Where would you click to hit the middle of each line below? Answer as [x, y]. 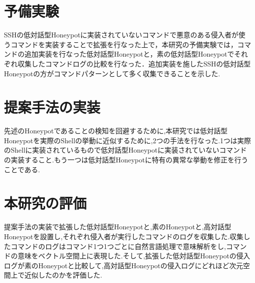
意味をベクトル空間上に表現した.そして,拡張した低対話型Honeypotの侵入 [134, 256]
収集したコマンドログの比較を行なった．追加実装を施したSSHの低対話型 [134, 63]
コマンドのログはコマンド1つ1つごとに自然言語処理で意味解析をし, [118, 246]
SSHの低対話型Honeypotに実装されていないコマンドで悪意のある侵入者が [121, 35]
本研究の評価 [45, 203]
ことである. [22, 169]
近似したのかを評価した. [63, 275]
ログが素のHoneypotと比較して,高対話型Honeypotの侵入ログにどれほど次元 [124, 265]
